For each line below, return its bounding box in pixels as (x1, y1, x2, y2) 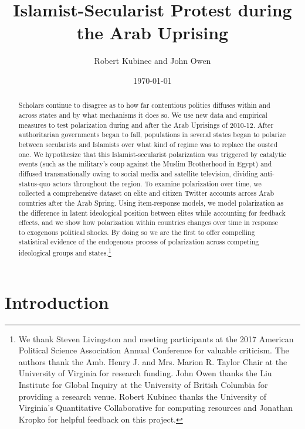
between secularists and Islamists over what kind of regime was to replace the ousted (18, 139, 277, 149)
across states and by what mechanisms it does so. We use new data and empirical (18, 110, 267, 120)
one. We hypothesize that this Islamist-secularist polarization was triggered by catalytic (18, 149, 286, 159)
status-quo (18, 178, 50, 188)
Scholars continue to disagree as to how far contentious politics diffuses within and (18, 100, 270, 110)
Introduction (5, 290, 109, 314)
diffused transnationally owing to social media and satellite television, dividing (18, 168, 258, 178)
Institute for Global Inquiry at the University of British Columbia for (18, 379, 268, 391)
